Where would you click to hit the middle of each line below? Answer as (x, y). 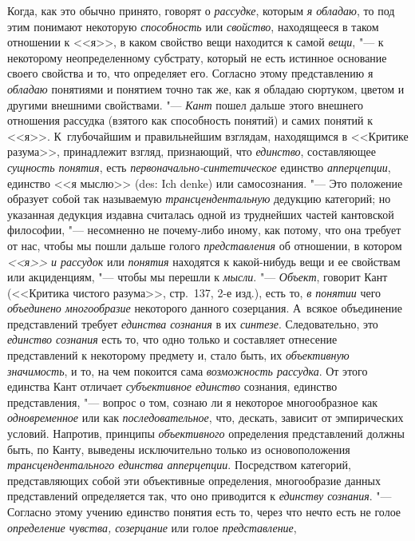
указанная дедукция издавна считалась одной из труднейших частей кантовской (201, 214)
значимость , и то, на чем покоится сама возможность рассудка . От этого (188, 370)
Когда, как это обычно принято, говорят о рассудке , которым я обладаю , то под (201, 10)
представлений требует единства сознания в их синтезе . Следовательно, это (193, 323)
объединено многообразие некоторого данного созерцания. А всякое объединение (205, 308)
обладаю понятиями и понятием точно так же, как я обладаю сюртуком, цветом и (206, 88)
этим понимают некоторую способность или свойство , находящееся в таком (193, 26)
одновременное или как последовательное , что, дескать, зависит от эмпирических (206, 418)
